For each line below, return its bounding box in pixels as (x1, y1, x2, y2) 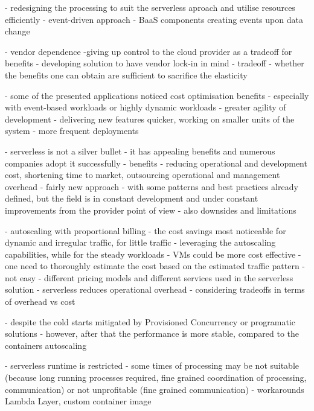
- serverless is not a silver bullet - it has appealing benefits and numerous (5, 144, 275, 157)
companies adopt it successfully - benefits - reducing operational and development (5, 156, 307, 169)
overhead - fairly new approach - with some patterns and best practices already (5, 180, 298, 193)
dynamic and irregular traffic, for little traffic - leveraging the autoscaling (5, 236, 276, 249)
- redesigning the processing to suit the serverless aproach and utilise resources (5, 1, 295, 13)
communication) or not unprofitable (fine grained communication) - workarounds (5, 383, 304, 395)
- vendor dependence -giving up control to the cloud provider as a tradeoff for (5, 45, 292, 57)
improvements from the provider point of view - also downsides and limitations (5, 203, 296, 216)
